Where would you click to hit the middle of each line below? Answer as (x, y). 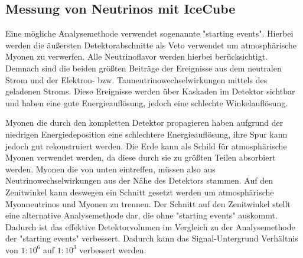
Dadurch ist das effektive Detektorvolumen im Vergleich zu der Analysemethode (150, 226)
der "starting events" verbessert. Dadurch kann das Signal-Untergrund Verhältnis (152, 238)
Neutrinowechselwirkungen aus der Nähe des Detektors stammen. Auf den (139, 180)
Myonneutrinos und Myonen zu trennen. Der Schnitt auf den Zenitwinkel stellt (148, 203)
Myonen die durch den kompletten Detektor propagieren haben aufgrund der (144, 123)
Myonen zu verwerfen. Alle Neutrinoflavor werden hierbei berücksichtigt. (137, 56)
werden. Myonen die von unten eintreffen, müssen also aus (110, 169)
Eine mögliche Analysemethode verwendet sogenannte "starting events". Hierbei (149, 33)
